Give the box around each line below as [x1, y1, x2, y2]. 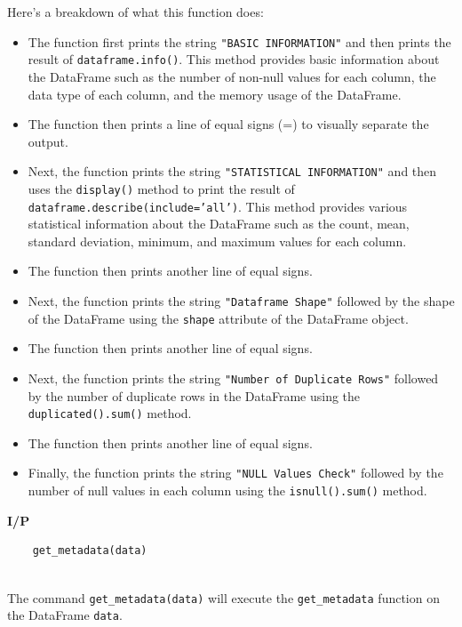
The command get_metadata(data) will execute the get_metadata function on [7, 588, 440, 607]
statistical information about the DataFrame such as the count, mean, [28, 214, 410, 233]
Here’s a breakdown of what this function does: [7, 3, 264, 20]
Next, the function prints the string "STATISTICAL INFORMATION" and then [28, 162, 437, 181]
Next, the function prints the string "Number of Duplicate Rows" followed [28, 368, 439, 387]
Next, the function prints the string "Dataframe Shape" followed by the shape [28, 292, 455, 310]
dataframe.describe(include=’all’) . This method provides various [28, 197, 408, 215]
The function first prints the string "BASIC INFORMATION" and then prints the [28, 32, 451, 51]
